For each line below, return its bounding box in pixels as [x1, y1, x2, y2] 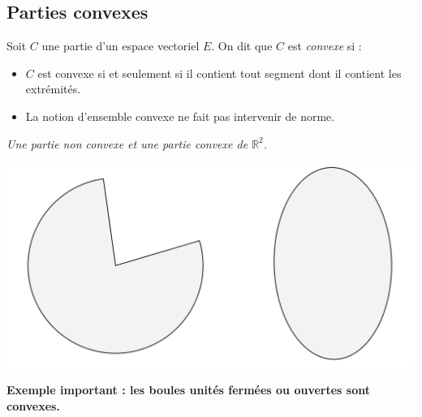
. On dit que [211, 37, 273, 54]
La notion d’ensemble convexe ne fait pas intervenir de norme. [25, 107, 335, 124]
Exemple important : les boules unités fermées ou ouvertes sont [6, 381, 370, 398]
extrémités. [25, 80, 81, 97]
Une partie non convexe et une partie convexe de [6, 135, 248, 152]
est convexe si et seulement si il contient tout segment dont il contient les [37, 64, 402, 81]
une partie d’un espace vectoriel [41, 37, 200, 54]
